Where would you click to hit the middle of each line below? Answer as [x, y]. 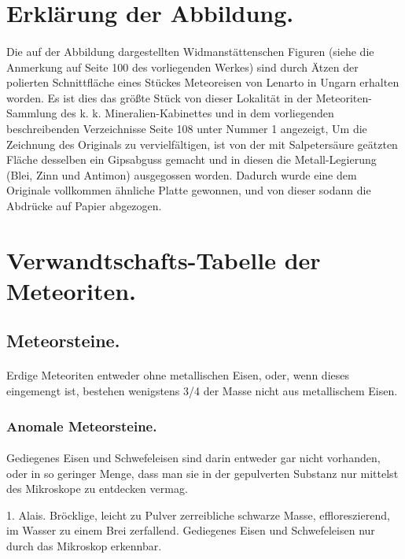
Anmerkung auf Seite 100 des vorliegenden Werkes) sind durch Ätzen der [182, 67]
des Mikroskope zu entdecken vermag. [97, 489]
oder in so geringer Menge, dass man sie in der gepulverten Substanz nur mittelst [202, 473]
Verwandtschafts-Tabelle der [164, 259]
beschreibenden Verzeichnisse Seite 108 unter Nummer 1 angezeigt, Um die [187, 128]
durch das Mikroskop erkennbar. [84, 546]
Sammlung [32, 113]
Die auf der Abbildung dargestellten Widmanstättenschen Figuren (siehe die [190, 51]
